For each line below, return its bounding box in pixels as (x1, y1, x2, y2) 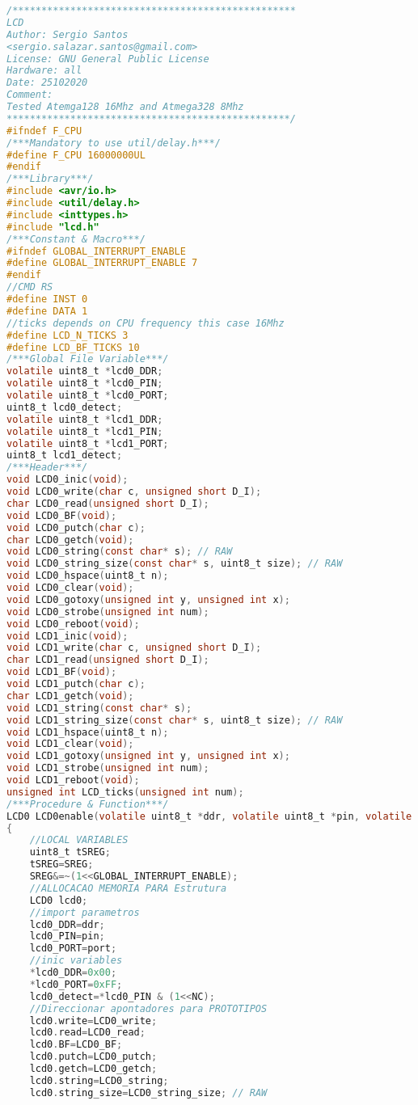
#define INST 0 (6, 293, 88, 305)
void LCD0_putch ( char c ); (6, 521, 146, 534)
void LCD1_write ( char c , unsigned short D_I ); (6, 642, 262, 654)
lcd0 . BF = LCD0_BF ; (29, 1039, 123, 1051)
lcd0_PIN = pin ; (29, 930, 105, 943)
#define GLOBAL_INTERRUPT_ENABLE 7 (6, 257, 198, 269)
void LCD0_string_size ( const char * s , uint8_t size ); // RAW (6, 558, 343, 570)
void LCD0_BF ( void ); (6, 509, 117, 521)
